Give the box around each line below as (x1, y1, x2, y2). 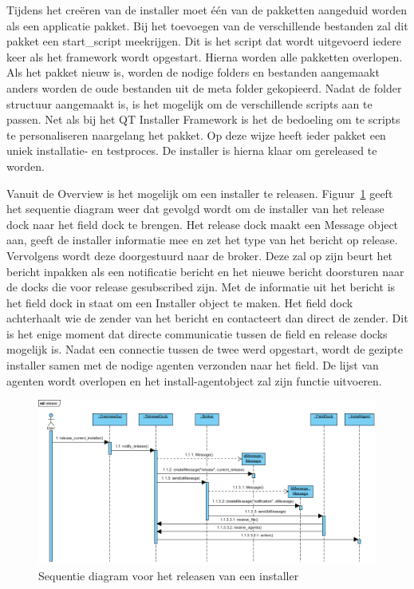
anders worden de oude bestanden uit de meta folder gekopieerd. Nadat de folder (6, 79, 402, 96)
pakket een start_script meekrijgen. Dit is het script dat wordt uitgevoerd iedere (6, 33, 402, 49)
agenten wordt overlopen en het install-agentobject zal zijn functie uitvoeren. (6, 372, 382, 389)
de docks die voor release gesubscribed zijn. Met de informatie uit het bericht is (6, 279, 396, 295)
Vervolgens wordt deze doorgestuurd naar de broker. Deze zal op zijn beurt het (6, 247, 393, 263)
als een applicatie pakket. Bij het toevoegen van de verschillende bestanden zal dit (6, 17, 408, 34)
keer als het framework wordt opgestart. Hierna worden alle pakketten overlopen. (6, 48, 403, 65)
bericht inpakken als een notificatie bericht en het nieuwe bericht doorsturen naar (6, 263, 404, 279)
